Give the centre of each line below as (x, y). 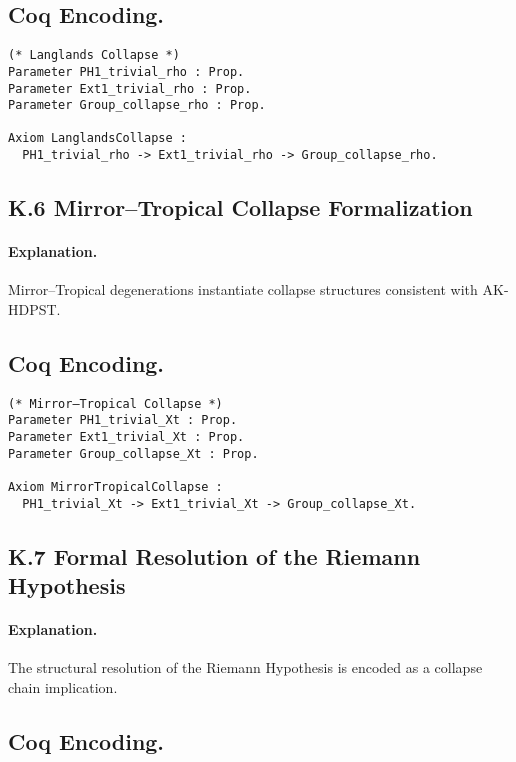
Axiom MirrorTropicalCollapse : (115, 487)
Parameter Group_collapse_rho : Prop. (137, 105)
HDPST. (34, 308)
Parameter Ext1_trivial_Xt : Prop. (126, 437)
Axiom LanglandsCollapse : (97, 138)
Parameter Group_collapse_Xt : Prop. (133, 453)
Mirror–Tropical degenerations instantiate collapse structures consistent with (243, 289)
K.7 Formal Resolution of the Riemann (214, 555)
